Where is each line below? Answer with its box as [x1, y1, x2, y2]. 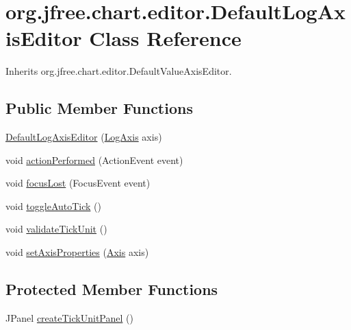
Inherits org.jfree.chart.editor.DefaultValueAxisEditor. [5, 64, 232, 78]
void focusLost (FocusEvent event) [5, 176, 151, 190]
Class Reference [89, 24, 242, 52]
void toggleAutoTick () [5, 198, 102, 213]
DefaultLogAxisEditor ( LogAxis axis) [5, 130, 162, 144]
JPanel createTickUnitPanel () [5, 310, 133, 325]
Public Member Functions [5, 97, 193, 119]
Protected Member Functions [5, 279, 218, 300]
